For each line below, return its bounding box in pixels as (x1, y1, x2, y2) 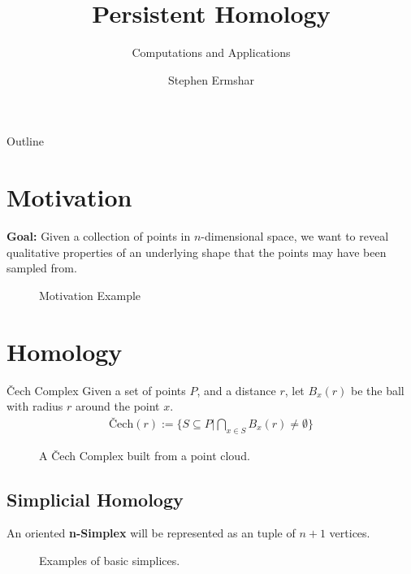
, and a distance (197, 381, 276, 398)
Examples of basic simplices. (39, 551, 180, 568)
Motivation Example (39, 286, 141, 303)
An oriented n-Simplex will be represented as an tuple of (6, 524, 296, 541)
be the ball (350, 381, 405, 398)
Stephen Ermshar (167, 71, 255, 88)
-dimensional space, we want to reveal (201, 228, 389, 245)
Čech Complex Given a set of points (6, 381, 186, 398)
